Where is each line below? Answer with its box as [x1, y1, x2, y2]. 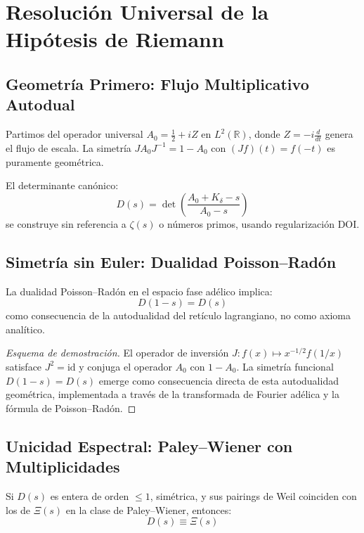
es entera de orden [50, 488, 129, 503]
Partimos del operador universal [6, 127, 143, 141]
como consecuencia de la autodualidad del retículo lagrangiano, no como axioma [6, 308, 351, 323]
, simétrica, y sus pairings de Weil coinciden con [150, 488, 357, 503]
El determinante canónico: [6, 178, 119, 193]
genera [325, 127, 353, 141]
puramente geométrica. [6, 154, 104, 169]
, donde [248, 127, 280, 141]
